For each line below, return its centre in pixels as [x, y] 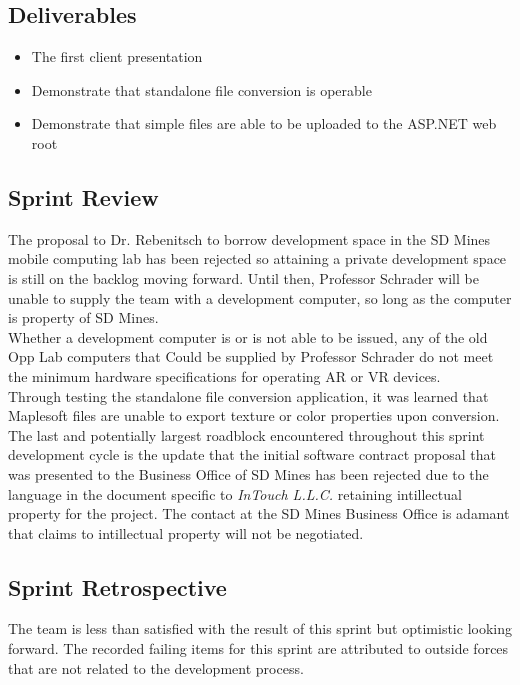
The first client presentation [117, 56]
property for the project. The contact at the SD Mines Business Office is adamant [259, 513]
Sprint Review [83, 196]
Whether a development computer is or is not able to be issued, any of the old [248, 336]
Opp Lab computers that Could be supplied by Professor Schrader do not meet [251, 356]
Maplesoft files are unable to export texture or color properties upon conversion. [254, 415]
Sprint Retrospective [117, 586]
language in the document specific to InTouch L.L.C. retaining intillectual [235, 493]
